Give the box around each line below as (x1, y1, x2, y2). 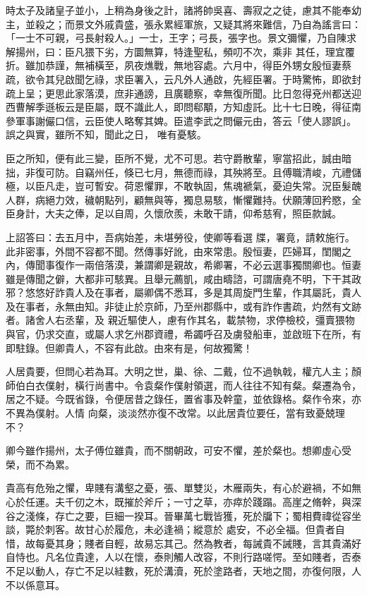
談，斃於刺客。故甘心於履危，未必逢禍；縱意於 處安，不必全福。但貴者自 (6, 522, 345, 537)
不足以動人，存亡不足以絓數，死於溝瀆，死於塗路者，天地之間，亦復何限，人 (6, 563, 361, 578)
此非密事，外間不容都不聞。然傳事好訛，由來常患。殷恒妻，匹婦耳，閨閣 (6, 243, 342, 258)
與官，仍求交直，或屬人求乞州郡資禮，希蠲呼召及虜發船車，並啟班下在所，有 (6, 327, 361, 341)
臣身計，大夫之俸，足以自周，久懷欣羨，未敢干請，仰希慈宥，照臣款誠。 (6, 206, 342, 221)
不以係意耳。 (6, 577, 65, 592)
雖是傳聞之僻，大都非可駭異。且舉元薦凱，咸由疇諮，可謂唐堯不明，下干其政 (6, 271, 361, 286)
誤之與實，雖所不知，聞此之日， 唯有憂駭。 (6, 127, 207, 142)
